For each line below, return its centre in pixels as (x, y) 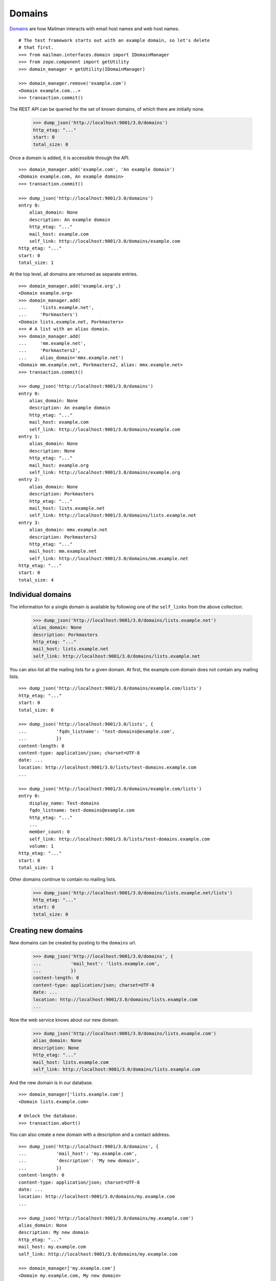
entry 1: (29, 437)
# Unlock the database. (48, 1116)
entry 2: (29, 480)
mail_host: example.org (59, 465)
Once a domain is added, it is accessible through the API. (70, 158)
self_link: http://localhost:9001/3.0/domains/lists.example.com (117, 1069)
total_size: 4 (36, 580)
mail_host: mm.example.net (63, 551)
